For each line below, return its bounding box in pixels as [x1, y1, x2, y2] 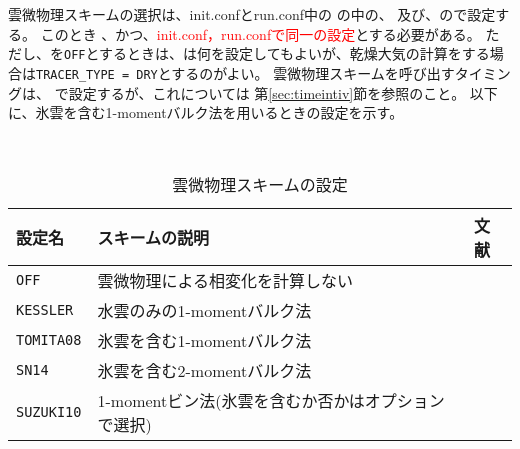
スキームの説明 [97, 226, 210, 250]
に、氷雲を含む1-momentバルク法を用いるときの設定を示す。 [8, 102, 404, 123]
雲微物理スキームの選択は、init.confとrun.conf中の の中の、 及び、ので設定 [8, 4, 496, 25]
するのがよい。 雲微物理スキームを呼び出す [171, 63, 455, 84]
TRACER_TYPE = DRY [36, 68, 158, 83]
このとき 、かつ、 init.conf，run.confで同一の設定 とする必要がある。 [40, 23, 481, 44]
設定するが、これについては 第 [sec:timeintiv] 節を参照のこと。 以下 [68, 82, 498, 103]
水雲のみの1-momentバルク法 [97, 299, 312, 323]
